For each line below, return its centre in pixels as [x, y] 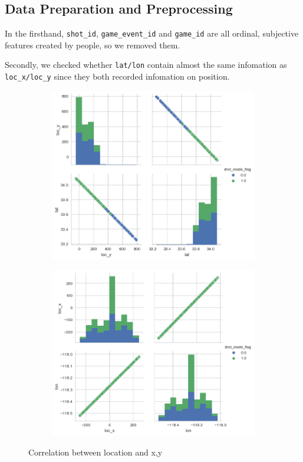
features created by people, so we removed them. [93, 45]
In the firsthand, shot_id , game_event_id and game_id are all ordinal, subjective [152, 33]
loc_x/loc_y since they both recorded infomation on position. [117, 76]
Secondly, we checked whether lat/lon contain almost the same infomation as [146, 65]
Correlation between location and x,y [95, 452]
